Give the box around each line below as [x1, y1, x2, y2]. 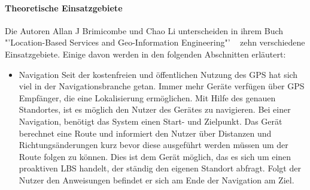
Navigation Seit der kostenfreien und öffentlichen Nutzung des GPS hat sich [19, 68, 298, 80]
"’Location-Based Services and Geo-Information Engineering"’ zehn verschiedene [5, 36, 305, 49]
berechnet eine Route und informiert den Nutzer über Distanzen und [19, 126, 272, 139]
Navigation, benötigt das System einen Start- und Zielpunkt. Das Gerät [19, 114, 282, 127]
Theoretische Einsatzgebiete [5, 1, 123, 14]
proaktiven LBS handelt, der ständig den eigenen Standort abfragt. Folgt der [19, 162, 301, 174]
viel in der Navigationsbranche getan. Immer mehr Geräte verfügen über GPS [19, 80, 305, 92]
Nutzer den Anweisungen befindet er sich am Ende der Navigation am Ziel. [19, 173, 294, 186]
